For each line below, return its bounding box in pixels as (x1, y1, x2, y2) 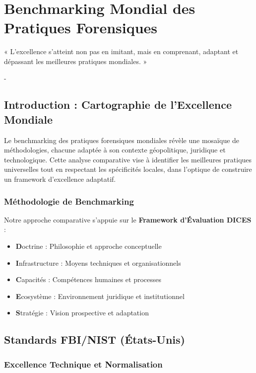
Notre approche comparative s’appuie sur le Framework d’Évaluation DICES (4, 214, 252, 224)
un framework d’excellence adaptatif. (4, 174, 116, 184)
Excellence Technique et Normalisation (4, 358, 163, 370)
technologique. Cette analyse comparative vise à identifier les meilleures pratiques (4, 154, 252, 164)
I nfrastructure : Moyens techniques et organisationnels (15, 257, 181, 268)
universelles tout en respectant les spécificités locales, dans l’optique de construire (4, 164, 252, 174)
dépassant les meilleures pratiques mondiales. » (4, 56, 147, 66)
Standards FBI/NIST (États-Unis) (4, 332, 185, 347)
